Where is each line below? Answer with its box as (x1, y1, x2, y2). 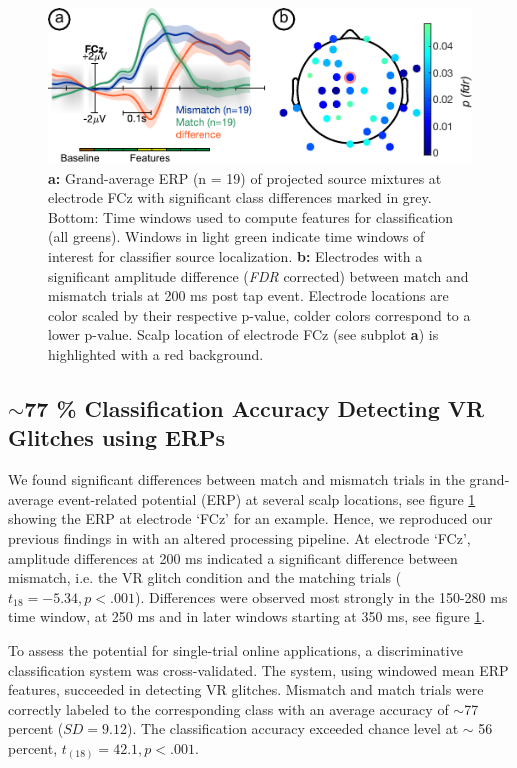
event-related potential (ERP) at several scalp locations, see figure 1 (58, 488, 476, 509)
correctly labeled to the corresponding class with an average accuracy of (8, 698, 449, 719)
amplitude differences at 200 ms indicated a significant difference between (8, 547, 458, 568)
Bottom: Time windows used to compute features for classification (48, 206, 454, 227)
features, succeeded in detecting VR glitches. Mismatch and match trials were (8, 679, 484, 700)
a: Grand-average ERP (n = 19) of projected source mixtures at (48, 167, 442, 188)
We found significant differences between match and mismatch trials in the (8, 469, 465, 490)
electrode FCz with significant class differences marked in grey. (48, 187, 432, 208)
